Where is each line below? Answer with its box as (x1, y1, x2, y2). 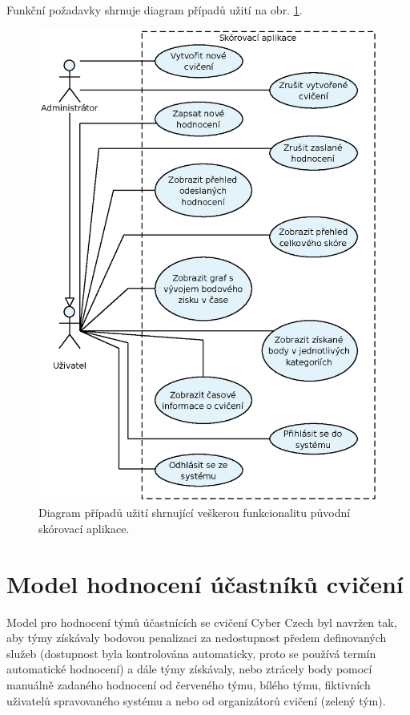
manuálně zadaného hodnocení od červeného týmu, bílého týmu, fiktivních (6, 676, 371, 693)
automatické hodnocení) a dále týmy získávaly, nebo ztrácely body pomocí (6, 660, 372, 677)
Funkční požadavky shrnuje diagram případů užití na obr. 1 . (6, 2, 303, 18)
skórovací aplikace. (38, 519, 130, 536)
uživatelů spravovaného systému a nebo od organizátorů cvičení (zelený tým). (6, 692, 386, 709)
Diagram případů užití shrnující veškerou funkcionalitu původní (38, 504, 351, 521)
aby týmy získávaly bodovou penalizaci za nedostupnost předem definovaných (6, 629, 387, 646)
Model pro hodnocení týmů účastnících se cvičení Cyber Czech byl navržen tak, (6, 613, 397, 630)
